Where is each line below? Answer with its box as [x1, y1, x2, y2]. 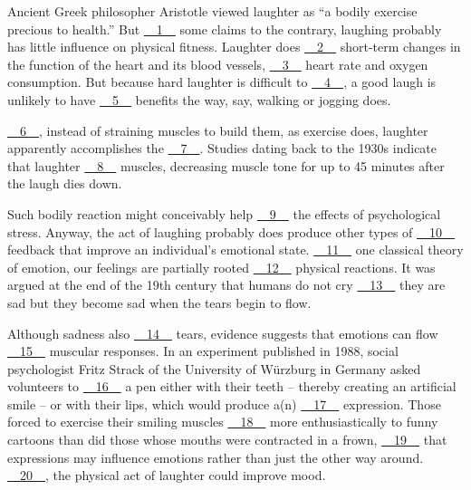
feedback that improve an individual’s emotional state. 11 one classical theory [7, 240, 464, 259]
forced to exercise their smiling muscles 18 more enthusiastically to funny [7, 412, 438, 431]
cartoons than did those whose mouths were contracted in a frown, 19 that [7, 430, 447, 449]
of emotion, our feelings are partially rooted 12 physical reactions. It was [7, 257, 436, 276]
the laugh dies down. [7, 174, 122, 193]
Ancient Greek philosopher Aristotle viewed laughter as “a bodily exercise [7, 2, 418, 20]
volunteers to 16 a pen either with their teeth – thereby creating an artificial [7, 377, 457, 396]
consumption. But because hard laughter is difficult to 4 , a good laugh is [7, 72, 437, 91]
